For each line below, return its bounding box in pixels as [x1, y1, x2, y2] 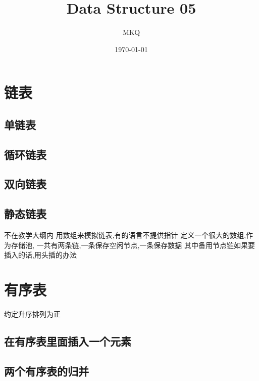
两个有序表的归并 [4, 363, 89, 378]
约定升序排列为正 [4, 308, 61, 319]
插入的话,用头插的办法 [4, 249, 77, 260]
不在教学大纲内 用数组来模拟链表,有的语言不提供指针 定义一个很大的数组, [4, 230, 246, 240]
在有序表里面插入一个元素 [4, 333, 131, 349]
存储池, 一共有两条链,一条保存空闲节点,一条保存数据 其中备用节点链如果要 [11, 239, 255, 250]
